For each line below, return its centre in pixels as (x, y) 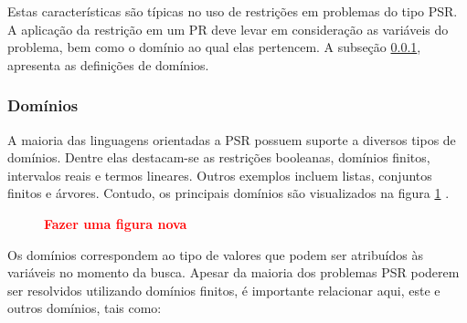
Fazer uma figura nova (116, 223)
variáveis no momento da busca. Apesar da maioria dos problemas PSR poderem (233, 272)
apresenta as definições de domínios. (108, 64)
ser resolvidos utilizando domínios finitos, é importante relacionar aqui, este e (224, 290)
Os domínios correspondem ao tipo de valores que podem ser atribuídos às (215, 254)
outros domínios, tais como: (85, 308)
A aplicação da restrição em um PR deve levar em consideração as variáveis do (228, 29)
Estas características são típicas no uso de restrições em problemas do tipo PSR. (233, 11)
